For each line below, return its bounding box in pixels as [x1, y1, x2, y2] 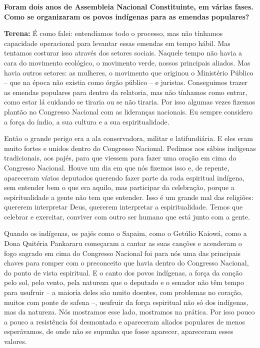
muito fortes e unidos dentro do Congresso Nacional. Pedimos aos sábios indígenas [4, 142, 256, 153]
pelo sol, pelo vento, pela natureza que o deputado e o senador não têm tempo [4, 277, 244, 287]
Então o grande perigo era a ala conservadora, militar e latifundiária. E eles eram [4, 133, 253, 143]
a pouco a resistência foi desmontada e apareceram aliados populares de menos [4, 316, 245, 326]
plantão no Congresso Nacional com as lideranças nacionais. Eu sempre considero [4, 106, 253, 116]
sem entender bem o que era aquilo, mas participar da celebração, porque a [4, 182, 234, 192]
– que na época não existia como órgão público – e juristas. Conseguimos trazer [4, 77, 248, 87]
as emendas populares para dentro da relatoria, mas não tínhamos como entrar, [4, 86, 247, 97]
